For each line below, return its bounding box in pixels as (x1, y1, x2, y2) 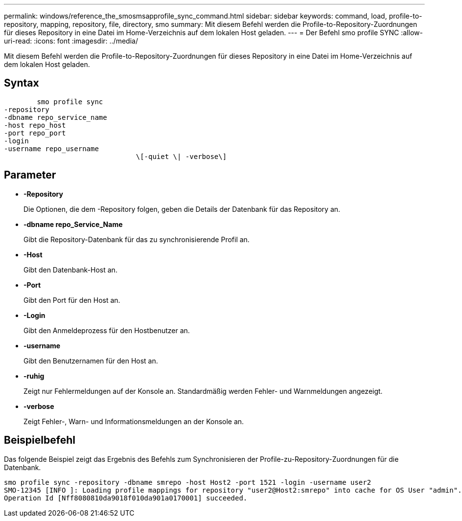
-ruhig (23, 371, 45, 380)
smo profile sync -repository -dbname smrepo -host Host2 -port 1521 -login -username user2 (4, 478, 371, 486)
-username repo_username (4, 144, 99, 153)
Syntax (4, 77, 39, 90)
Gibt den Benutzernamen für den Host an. (23, 356, 158, 365)
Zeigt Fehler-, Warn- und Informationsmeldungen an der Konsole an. (23, 417, 244, 426)
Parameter (4, 169, 56, 181)
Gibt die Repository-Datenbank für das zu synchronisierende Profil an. (23, 235, 250, 244)
